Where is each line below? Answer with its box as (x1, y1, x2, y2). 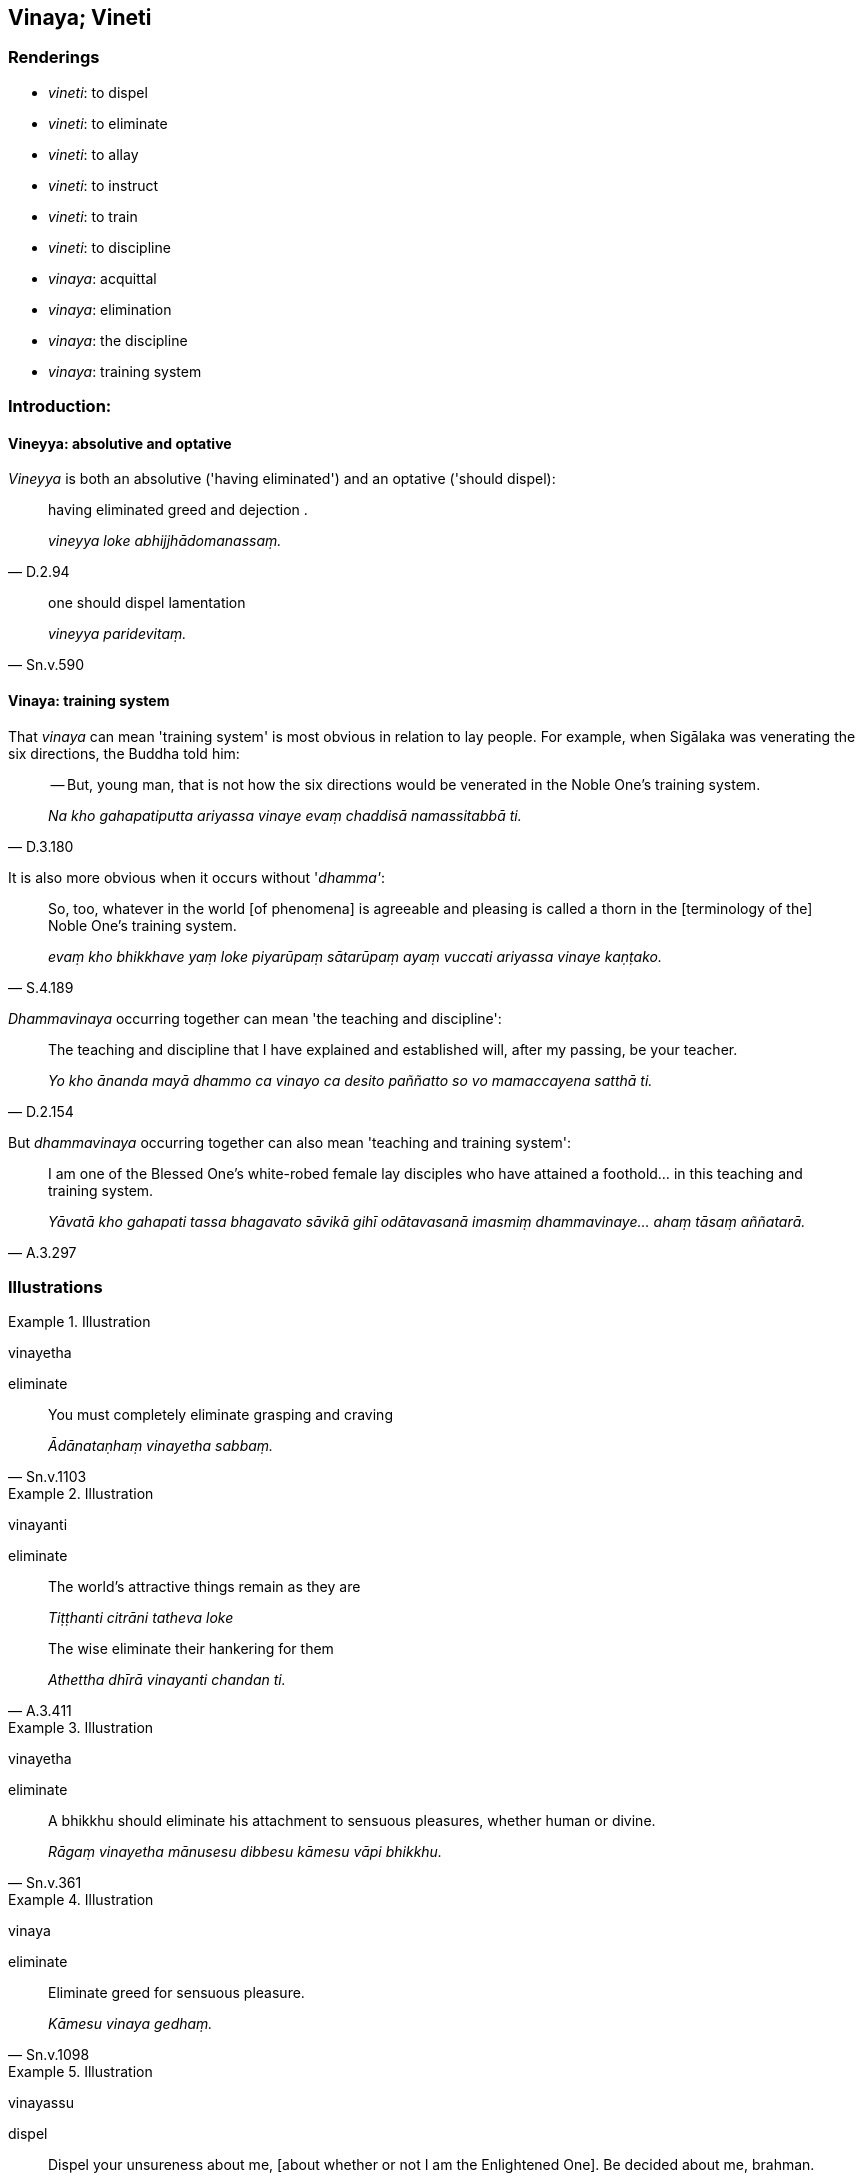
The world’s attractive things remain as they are (48, 1578, 361, 1596)
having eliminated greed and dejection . (48, 501, 308, 519)
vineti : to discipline (48, 238, 171, 256)
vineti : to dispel (48, 83, 148, 101)
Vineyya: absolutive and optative (8, 434, 232, 452)
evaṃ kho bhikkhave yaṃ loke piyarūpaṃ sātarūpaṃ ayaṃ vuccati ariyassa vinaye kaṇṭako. (48, 947, 662, 965)
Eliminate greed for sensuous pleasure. (48, 1984, 305, 2002)
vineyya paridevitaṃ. (48, 625, 187, 643)
